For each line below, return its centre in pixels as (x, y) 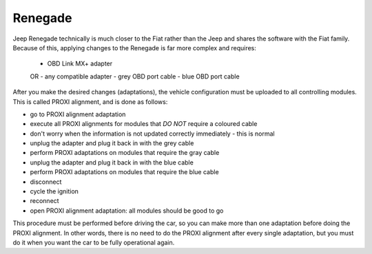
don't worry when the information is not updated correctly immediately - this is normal (152, 134)
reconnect (44, 201)
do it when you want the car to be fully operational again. (94, 242)
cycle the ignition (54, 191)
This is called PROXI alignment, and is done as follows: (90, 102)
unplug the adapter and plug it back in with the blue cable (112, 162)
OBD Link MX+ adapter (80, 64)
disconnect (46, 182)
